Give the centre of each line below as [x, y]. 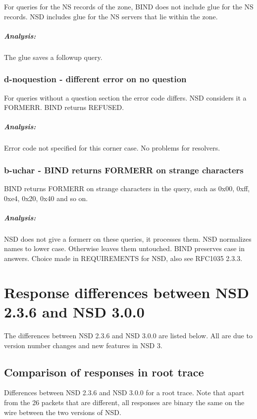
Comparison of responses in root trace [104, 372]
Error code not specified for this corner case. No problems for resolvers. [112, 148]
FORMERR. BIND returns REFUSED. [64, 107]
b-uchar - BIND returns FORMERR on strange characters [124, 170]
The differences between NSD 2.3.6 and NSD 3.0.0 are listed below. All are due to [128, 335]
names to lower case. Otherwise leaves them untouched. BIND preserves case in [124, 248]
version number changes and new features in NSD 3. [83, 345]
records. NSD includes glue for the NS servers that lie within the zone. [111, 16]
